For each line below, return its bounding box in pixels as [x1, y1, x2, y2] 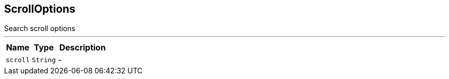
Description [59, 42, 106, 53]
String [31, 56, 56, 64]
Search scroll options [4, 24, 75, 33]
